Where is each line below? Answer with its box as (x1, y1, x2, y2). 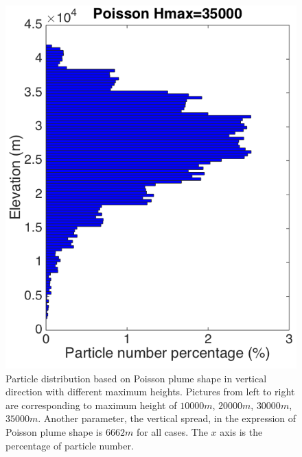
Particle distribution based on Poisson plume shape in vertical (5, 371, 267, 385)
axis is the (220, 424, 263, 439)
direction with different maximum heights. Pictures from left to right (5, 384, 295, 399)
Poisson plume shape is (5, 424, 103, 439)
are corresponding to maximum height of (5, 397, 177, 412)
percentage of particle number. (5, 438, 134, 452)
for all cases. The (136, 424, 208, 439)
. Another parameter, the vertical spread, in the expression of (38, 411, 297, 425)
